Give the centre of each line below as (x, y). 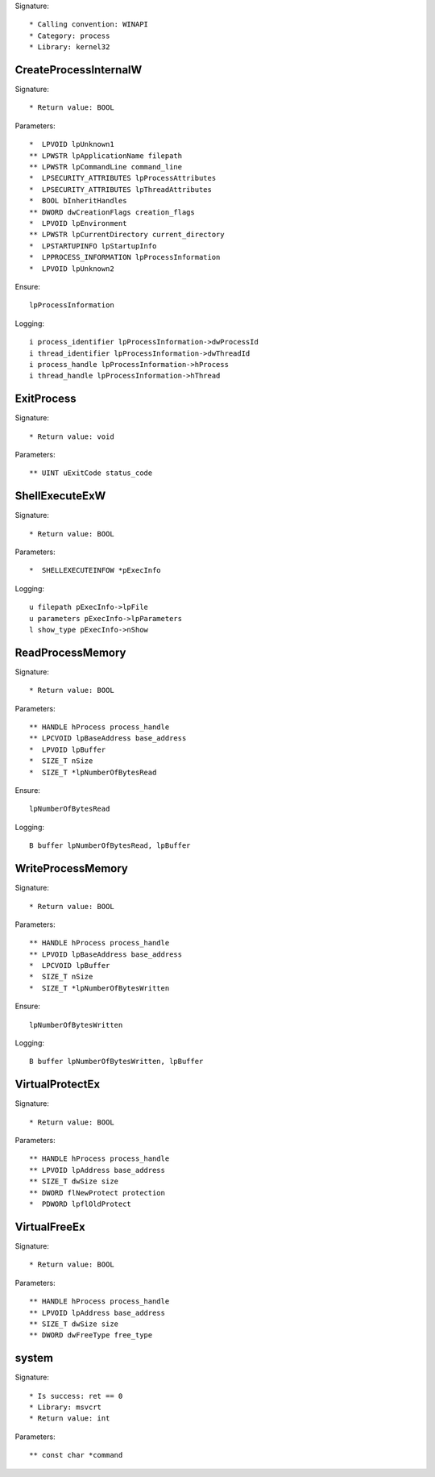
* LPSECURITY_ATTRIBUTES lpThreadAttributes (121, 189)
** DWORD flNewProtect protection (97, 1193)
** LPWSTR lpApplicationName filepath (106, 156)
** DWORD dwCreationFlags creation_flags (112, 212)
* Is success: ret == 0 (76, 1396)
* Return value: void (72, 436)
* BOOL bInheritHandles (78, 201)
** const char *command (76, 1455)
